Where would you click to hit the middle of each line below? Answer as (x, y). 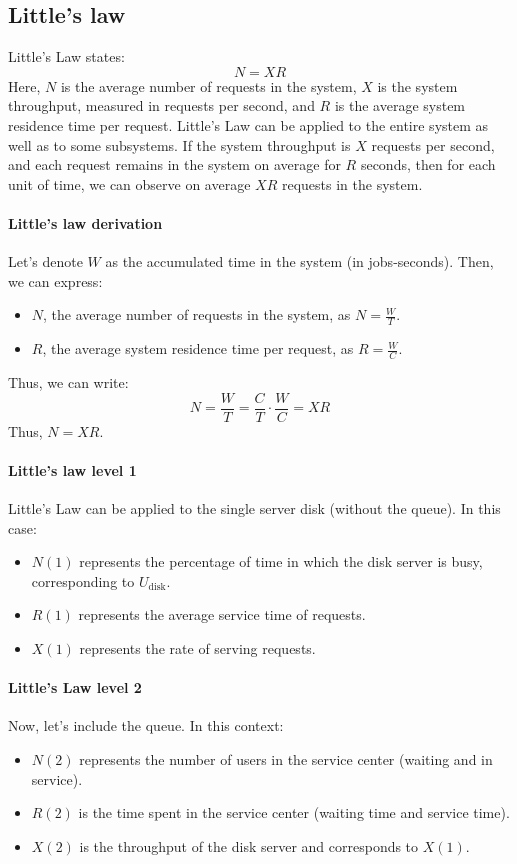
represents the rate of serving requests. (197, 648)
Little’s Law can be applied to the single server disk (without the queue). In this (254, 508)
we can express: (55, 280)
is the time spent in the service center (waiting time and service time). (294, 812)
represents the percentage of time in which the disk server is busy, (281, 561)
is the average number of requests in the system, (208, 85)
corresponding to (83, 580)
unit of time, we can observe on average (129, 183)
